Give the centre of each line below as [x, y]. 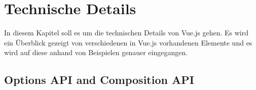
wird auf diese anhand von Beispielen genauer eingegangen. [96, 52]
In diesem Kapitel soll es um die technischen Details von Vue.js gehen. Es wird [126, 33]
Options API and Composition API [99, 80]
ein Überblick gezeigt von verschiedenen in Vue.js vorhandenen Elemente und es [128, 42]
